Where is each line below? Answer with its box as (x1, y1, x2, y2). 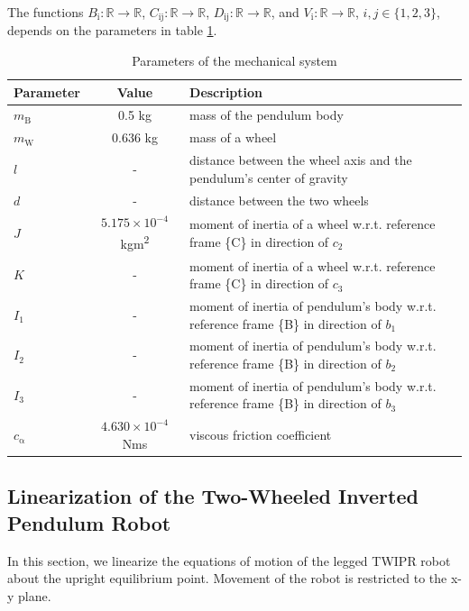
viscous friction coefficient (189, 425, 332, 444)
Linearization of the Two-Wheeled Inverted (7, 482, 418, 510)
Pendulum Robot (7, 508, 171, 536)
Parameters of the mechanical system (132, 51, 337, 70)
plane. (18, 586, 51, 605)
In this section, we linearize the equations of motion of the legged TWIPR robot (7, 551, 451, 570)
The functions (7, 3, 84, 21)
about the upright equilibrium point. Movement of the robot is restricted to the (7, 569, 447, 588)
